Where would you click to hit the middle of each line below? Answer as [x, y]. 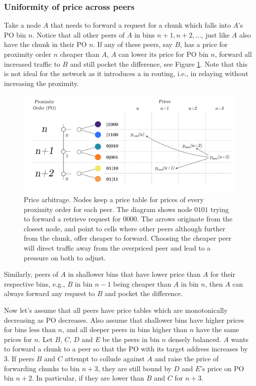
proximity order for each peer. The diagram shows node [108, 209]
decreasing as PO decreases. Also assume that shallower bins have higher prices [124, 320]
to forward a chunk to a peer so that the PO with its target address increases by [126, 349]
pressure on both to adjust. [65, 257]
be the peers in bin [131, 339]
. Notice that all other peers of [79, 34]
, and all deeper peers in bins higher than [125, 329]
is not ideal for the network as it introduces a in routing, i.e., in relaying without [126, 73]
